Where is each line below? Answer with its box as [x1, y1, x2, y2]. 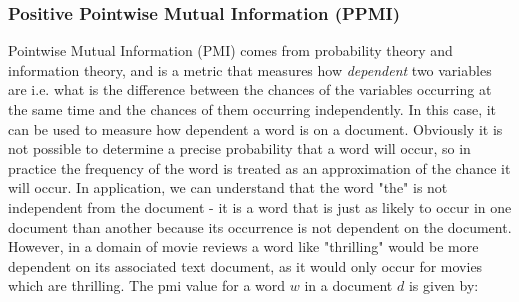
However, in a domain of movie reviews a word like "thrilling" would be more [8, 236, 479, 257]
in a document [304, 275, 393, 296]
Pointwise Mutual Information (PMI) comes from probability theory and [8, 40, 453, 61]
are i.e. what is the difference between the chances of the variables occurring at [8, 79, 492, 100]
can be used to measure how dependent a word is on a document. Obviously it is [8, 118, 503, 139]
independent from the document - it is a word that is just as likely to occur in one [8, 196, 512, 217]
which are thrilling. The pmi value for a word [8, 275, 286, 296]
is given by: [408, 275, 479, 296]
